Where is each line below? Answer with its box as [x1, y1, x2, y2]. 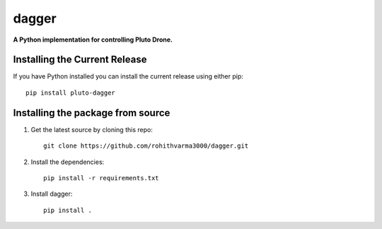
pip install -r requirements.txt [43, 174, 159, 182]
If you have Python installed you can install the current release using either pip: [13, 72, 244, 81]
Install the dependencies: [30, 158, 105, 166]
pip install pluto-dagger [25, 88, 116, 97]
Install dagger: [30, 189, 73, 198]
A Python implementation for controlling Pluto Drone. [13, 35, 173, 44]
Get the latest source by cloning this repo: [30, 125, 154, 134]
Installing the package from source [13, 107, 170, 119]
